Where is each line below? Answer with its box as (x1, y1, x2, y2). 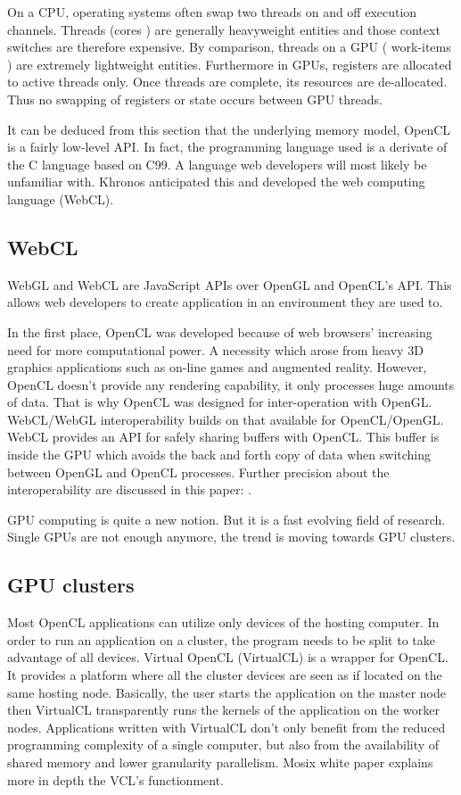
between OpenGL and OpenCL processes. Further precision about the (7, 462, 390, 481)
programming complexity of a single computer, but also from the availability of (7, 735, 440, 754)
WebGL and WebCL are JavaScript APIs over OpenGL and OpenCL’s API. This (7, 275, 452, 294)
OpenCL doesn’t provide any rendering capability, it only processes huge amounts (7, 375, 455, 393)
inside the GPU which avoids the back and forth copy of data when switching (7, 445, 432, 464)
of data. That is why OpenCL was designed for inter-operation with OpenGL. (7, 393, 432, 411)
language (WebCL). (7, 189, 114, 208)
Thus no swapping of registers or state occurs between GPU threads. (7, 89, 383, 108)
